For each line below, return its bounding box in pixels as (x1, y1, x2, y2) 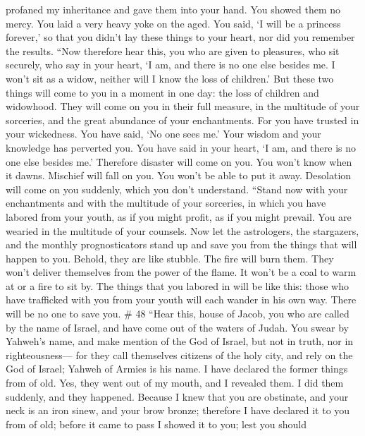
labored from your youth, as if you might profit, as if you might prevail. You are (6, 209, 352, 224)
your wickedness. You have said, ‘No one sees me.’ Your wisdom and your (6, 126, 321, 141)
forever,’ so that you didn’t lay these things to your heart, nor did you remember (6, 30, 355, 44)
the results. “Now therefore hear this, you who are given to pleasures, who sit (6, 43, 340, 58)
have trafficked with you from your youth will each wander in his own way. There (6, 292, 357, 307)
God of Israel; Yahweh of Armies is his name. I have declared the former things (6, 361, 348, 376)
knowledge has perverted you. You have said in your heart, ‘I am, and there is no (6, 140, 357, 155)
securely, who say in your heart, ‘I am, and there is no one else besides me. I (6, 57, 335, 72)
